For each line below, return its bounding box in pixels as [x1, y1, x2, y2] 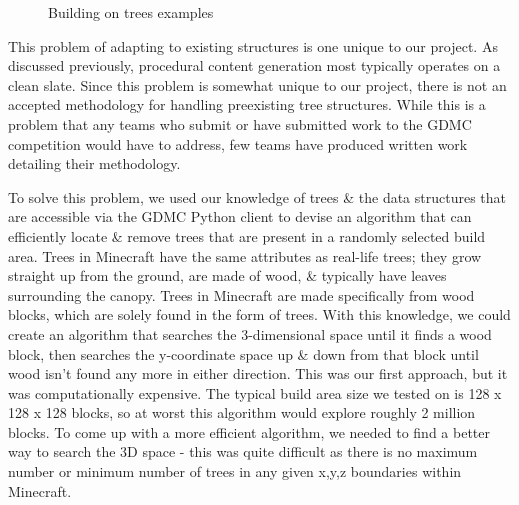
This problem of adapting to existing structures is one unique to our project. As [8, 35, 498, 56]
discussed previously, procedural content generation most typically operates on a [8, 55, 501, 76]
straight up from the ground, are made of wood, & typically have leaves [8, 265, 447, 286]
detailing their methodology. [8, 153, 181, 174]
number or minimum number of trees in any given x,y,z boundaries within [8, 461, 462, 482]
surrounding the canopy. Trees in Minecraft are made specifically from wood [8, 284, 475, 305]
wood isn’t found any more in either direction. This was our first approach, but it [8, 363, 508, 384]
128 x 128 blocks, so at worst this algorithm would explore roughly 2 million [8, 402, 476, 423]
